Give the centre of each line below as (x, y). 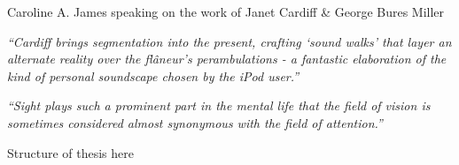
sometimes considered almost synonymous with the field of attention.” (195, 122)
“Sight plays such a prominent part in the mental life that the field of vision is (219, 105)
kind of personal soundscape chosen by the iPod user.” (153, 75)
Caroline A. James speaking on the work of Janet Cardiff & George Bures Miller (226, 11)
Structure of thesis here (70, 152)
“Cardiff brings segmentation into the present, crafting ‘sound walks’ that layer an (229, 41)
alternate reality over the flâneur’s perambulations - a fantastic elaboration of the (227, 59)
